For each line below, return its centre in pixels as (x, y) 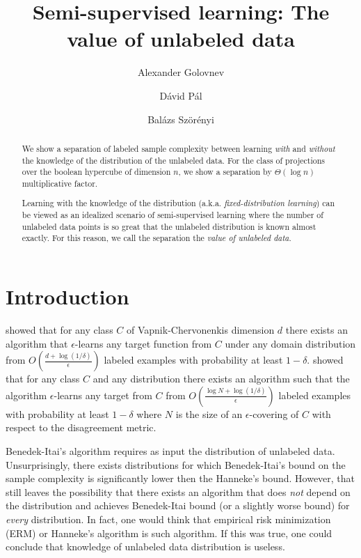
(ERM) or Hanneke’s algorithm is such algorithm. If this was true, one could (169, 533)
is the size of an (209, 413)
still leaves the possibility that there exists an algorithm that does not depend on (178, 491)
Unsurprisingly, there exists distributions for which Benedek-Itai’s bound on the (176, 464)
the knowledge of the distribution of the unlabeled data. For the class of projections (174, 160)
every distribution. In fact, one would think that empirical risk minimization (168, 519)
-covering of (274, 413)
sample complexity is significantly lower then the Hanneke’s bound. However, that (180, 478)
